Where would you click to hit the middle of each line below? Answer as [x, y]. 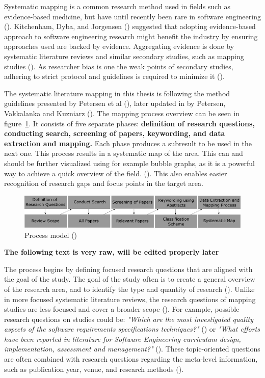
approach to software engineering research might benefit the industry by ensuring [131, 36]
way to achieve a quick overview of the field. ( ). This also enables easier [116, 173]
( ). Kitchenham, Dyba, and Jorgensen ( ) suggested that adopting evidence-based [130, 26]
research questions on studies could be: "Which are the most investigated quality [129, 319]
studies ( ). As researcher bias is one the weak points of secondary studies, [119, 66]
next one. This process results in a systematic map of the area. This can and [124, 153]
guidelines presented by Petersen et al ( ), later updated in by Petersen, [115, 103]
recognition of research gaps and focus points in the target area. [104, 183]
